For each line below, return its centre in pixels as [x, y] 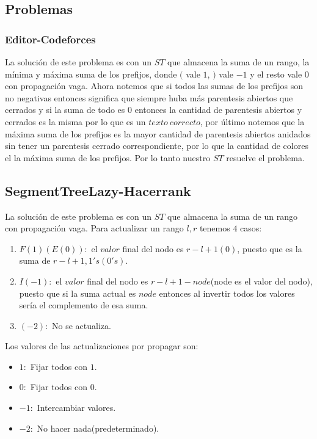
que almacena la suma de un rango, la [239, 62]
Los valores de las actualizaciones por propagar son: [102, 346]
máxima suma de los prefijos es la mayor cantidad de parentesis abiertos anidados [158, 133]
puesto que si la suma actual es [78, 293]
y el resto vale [276, 74]
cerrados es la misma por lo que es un [75, 121]
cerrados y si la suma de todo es [65, 110]
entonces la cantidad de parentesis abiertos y [218, 110]
